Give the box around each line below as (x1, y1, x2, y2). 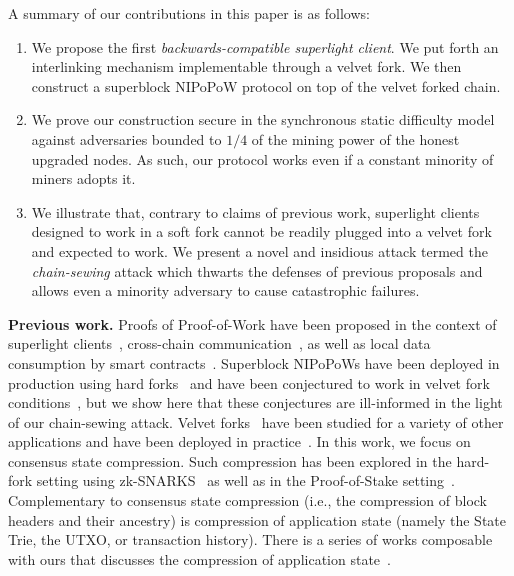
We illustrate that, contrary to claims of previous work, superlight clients (31, 201, 480, 222)
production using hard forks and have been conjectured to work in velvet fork (8, 372, 490, 393)
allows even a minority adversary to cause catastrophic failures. (31, 280, 420, 301)
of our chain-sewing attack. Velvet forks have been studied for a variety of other (8, 411, 504, 432)
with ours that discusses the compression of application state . (8, 548, 391, 569)
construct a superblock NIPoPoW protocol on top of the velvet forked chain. (31, 75, 501, 96)
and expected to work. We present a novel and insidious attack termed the (31, 240, 488, 261)
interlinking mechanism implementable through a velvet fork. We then (31, 56, 462, 77)
